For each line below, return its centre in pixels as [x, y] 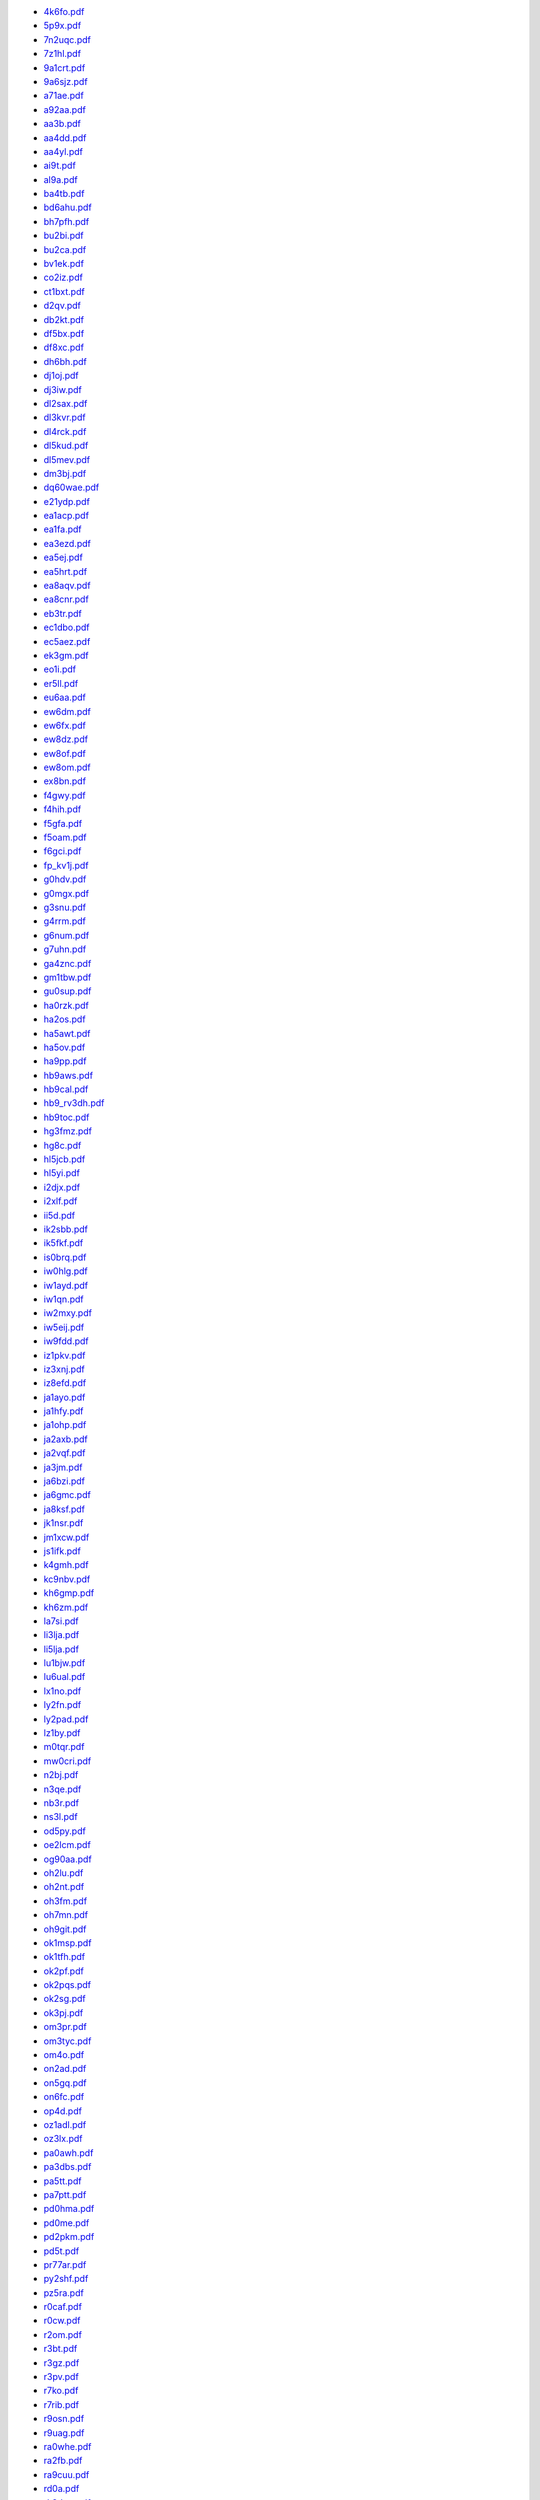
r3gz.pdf [61, 2362]
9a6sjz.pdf [66, 81]
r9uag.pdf [64, 2432]
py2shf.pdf [66, 2279]
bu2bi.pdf [63, 236]
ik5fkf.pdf [63, 1243]
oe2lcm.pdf [67, 1845]
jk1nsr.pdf [63, 1523]
